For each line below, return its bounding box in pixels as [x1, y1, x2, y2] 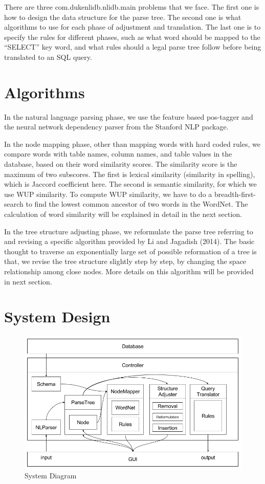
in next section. [4, 276, 52, 287]
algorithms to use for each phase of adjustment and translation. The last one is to [4, 21, 261, 32]
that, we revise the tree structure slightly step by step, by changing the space [4, 256, 247, 267]
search [4, 199, 24, 209]
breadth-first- [214, 188, 256, 199]
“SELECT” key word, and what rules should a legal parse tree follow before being [4, 41, 261, 52]
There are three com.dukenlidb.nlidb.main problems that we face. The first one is [4, 2, 259, 12]
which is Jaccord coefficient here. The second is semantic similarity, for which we [4, 179, 257, 189]
